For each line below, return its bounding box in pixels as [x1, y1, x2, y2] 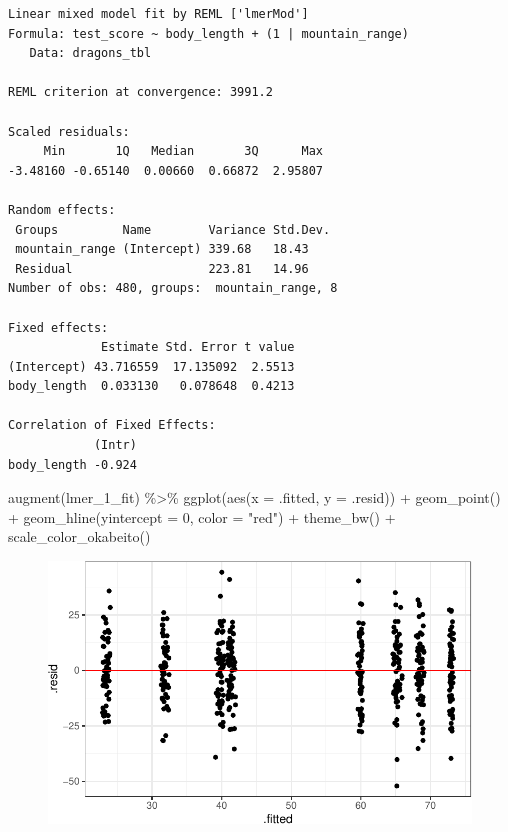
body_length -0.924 [8, 457, 137, 472]
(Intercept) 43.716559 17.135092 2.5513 [8, 359, 295, 374]
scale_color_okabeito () [8, 526, 151, 547]
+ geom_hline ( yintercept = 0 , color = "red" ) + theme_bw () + [8, 506, 396, 527]
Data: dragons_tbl [29, 46, 152, 61]
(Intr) [93, 438, 137, 453]
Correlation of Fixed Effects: [8, 418, 216, 433]
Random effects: [8, 202, 116, 217]
